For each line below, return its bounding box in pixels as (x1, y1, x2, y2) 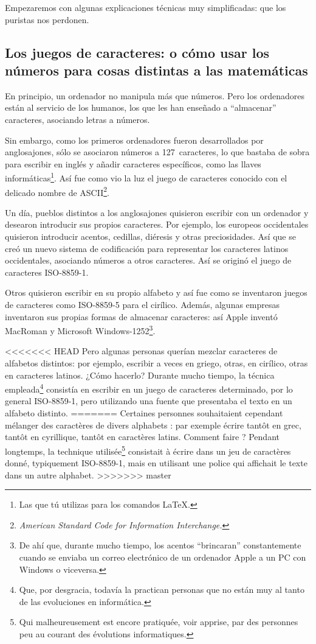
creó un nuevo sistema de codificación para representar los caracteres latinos (5, 242, 289, 254)
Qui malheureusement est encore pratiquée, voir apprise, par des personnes (19, 615, 298, 628)
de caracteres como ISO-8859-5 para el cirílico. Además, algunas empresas (5, 298, 280, 310)
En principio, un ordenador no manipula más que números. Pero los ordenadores (5, 89, 304, 102)
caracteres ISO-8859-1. (5, 265, 89, 278)
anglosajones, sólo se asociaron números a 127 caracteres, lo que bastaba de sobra (5, 145, 310, 158)
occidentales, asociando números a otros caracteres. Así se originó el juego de (5, 254, 292, 267)
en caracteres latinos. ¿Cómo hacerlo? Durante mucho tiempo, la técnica (5, 368, 275, 381)
